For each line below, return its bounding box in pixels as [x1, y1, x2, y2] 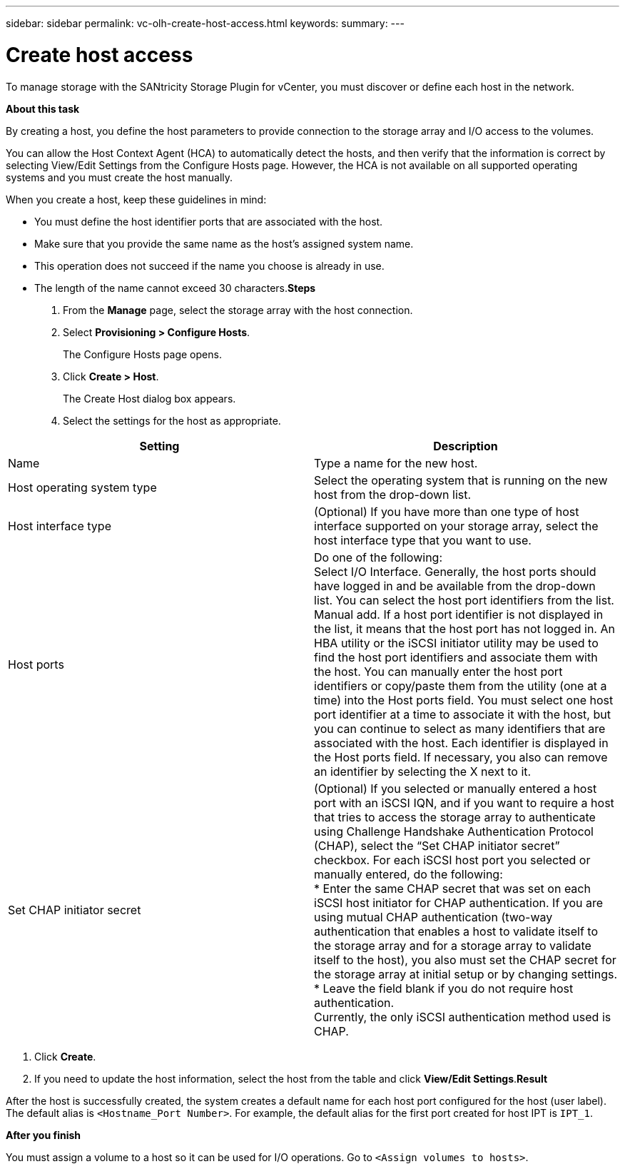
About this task [6, 102, 80, 115]
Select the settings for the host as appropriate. [63, 414, 281, 427]
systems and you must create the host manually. [6, 171, 233, 183]
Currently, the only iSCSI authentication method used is [314, 1009, 611, 1024]
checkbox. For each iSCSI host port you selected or [314, 852, 591, 867]
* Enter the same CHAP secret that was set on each [314, 881, 591, 896]
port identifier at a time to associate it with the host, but [314, 707, 611, 722]
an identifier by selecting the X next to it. [314, 764, 532, 779]
